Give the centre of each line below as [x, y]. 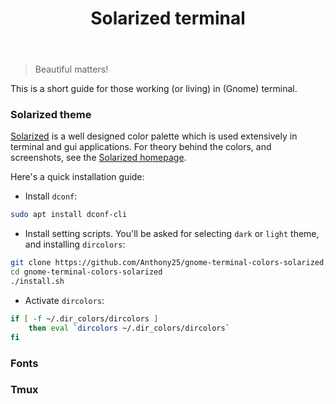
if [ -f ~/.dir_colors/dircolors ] [84, 318]
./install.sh [37, 282]
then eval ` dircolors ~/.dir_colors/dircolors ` [129, 328]
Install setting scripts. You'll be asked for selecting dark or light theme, [172, 234]
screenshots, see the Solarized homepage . [98, 158]
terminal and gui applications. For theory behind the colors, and [141, 147]
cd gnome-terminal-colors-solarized [86, 272]
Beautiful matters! [71, 69]
